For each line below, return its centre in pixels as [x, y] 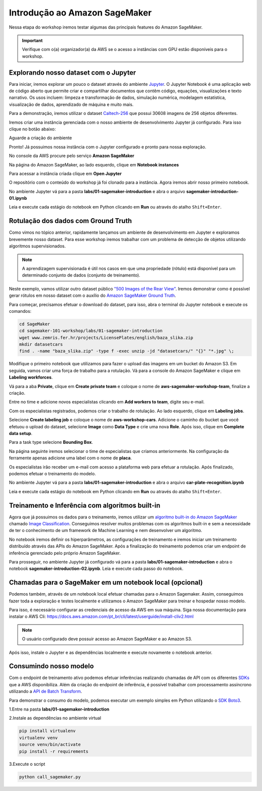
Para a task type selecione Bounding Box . [51, 442]
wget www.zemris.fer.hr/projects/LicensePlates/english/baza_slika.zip [106, 338]
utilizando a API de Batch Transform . [46, 692]
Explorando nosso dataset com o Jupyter [73, 73]
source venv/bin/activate [50, 745]
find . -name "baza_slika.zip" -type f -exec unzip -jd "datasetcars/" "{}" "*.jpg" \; [127, 351]
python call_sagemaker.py [50, 777]
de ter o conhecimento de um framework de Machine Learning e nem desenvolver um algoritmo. [106, 531]
